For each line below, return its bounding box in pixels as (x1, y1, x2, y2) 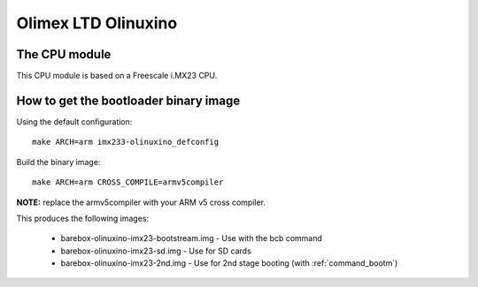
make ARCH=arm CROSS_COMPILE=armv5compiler (32, 177, 224, 187)
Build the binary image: (16, 156, 101, 167)
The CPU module (16, 47, 112, 62)
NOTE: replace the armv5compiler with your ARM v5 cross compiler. (16, 197, 266, 208)
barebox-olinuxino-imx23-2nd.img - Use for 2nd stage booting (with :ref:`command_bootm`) (60, 258, 398, 268)
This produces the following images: (16, 213, 150, 223)
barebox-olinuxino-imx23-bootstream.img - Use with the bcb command (60, 233, 323, 244)
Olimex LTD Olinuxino (16, 13, 178, 33)
